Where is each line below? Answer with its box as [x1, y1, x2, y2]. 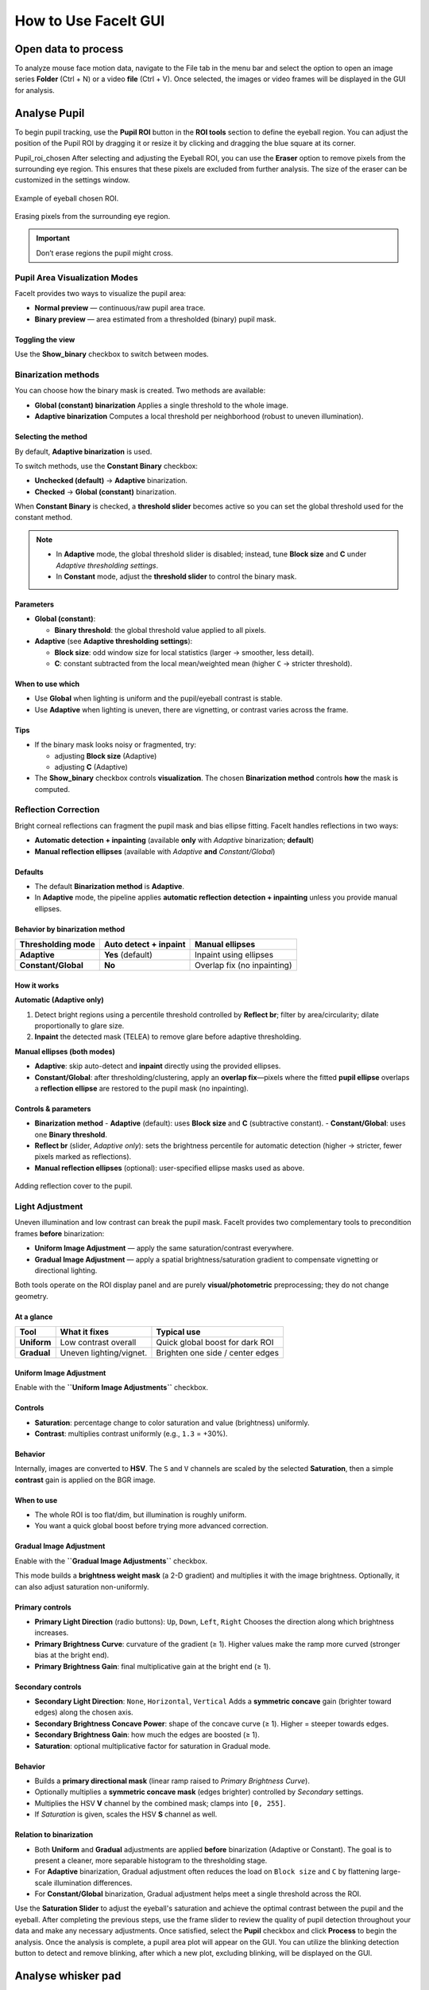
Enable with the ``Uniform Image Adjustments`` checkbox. [14, 1383, 209, 1392]
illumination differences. [53, 1878, 133, 1887]
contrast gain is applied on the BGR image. [14, 1475, 156, 1485]
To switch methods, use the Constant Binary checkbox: [14, 461, 199, 470]
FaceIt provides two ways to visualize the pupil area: [14, 289, 187, 298]
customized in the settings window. [14, 175, 130, 185]
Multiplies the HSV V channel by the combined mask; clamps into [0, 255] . [34, 1798, 286, 1808]
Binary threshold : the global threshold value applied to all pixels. [54, 625, 266, 634]
